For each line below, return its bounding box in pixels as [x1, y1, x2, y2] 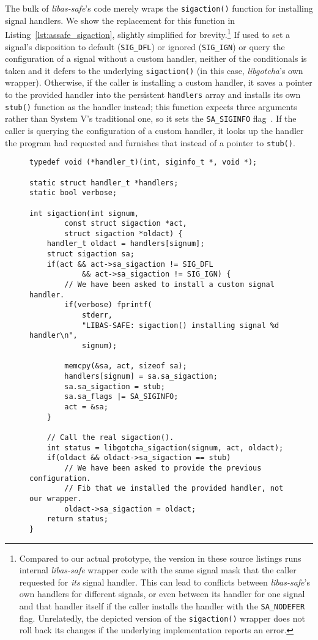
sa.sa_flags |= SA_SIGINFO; [64, 392, 179, 401]
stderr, [81, 311, 113, 320]
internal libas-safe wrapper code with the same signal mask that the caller [19, 564, 297, 576]
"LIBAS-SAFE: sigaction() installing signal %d [81, 321, 279, 330]
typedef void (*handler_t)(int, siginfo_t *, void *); [29, 158, 257, 167]
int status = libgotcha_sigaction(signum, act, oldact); [46, 443, 284, 452]
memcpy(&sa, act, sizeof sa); [64, 362, 187, 371]
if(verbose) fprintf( [64, 300, 152, 310]
